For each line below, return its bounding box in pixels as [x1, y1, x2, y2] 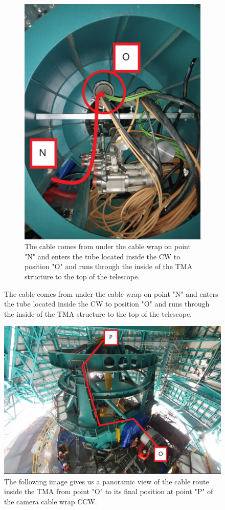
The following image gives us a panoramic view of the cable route [4, 476, 209, 486]
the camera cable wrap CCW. [4, 496, 97, 506]
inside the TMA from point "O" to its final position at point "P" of [4, 486, 213, 497]
